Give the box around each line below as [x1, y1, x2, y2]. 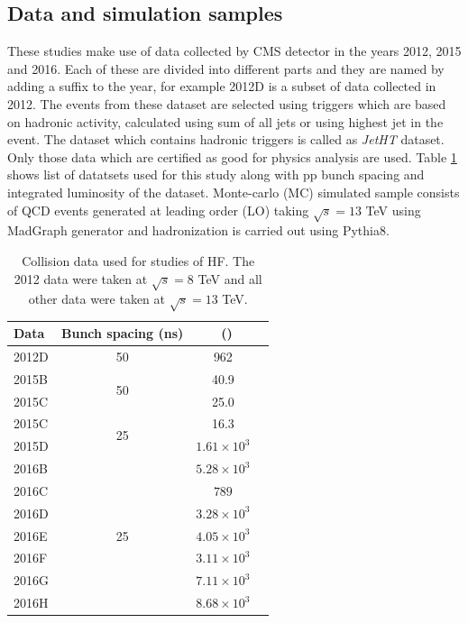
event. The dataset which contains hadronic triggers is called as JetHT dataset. [7, 130, 445, 149]
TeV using [365, 200, 421, 219]
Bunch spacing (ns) [61, 324, 184, 343]
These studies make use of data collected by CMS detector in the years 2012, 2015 [7, 41, 462, 60]
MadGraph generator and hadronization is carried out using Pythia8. [7, 221, 390, 240]
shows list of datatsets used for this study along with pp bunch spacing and [7, 165, 425, 184]
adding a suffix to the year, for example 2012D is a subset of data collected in [7, 77, 436, 96]
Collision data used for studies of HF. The [22, 251, 255, 270]
